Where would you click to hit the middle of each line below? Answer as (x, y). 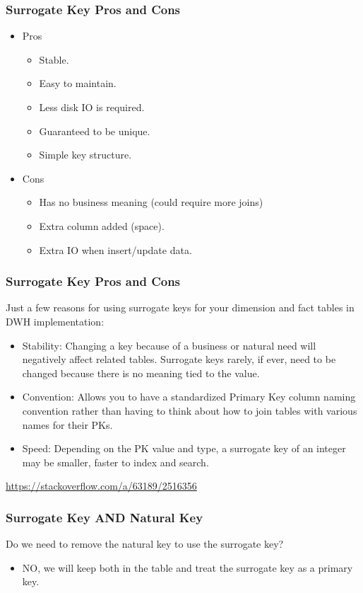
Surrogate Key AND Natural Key (105, 517)
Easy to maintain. (78, 83)
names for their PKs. (67, 424)
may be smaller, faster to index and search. (115, 462)
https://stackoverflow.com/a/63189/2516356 (101, 486)
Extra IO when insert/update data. (115, 249)
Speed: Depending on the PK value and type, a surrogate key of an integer (184, 448)
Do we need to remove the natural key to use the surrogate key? (145, 544)
